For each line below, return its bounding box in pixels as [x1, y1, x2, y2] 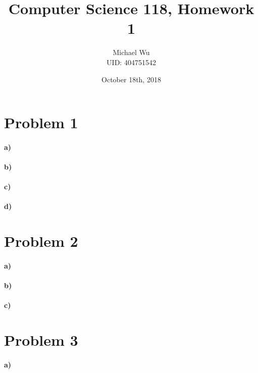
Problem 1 [4, 112, 78, 133]
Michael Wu [113, 47, 150, 58]
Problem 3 [4, 330, 78, 350]
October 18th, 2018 [101, 74, 161, 84]
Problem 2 [4, 231, 78, 251]
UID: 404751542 [107, 57, 156, 67]
